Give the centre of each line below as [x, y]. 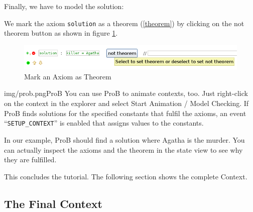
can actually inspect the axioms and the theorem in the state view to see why [123, 149]
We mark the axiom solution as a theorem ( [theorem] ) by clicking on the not [124, 23]
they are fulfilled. [30, 160]
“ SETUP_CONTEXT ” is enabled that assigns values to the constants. [104, 123]
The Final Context [53, 203]
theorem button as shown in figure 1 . [61, 33]
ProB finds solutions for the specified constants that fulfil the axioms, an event [125, 113]
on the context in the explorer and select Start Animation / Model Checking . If [126, 103]
